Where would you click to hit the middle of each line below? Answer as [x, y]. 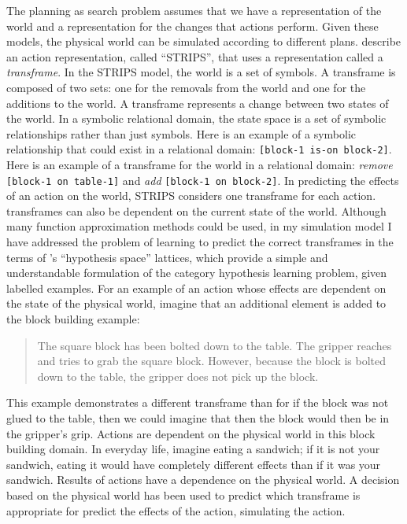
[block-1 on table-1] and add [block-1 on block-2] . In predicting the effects [203, 180]
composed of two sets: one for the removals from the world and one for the [186, 87]
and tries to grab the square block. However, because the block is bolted [212, 361]
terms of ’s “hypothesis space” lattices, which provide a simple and [167, 257]
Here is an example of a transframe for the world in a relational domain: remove [200, 164]
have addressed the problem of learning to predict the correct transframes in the [200, 242]
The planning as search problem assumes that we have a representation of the [194, 10]
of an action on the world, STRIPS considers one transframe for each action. [191, 196]
